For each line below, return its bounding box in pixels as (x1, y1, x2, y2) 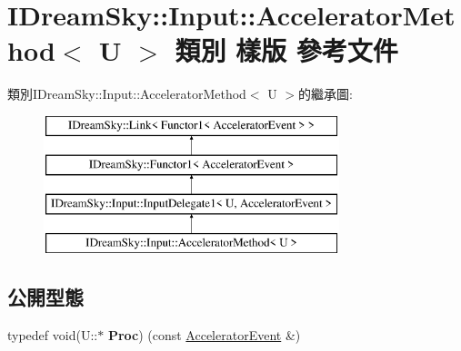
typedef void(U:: (7, 325, 98, 344)
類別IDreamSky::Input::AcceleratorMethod (7, 84, 246, 103)
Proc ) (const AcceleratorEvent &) (107, 325, 301, 344)
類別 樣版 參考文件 (175, 32, 398, 69)
